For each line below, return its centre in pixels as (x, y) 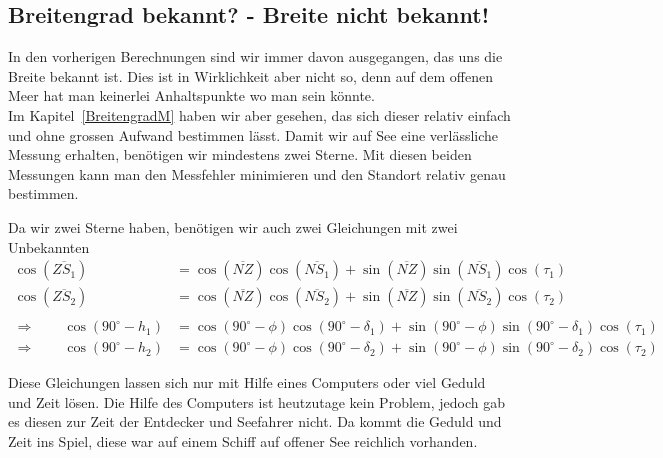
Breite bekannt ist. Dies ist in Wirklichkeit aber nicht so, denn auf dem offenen (250, 75)
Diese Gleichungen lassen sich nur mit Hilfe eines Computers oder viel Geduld (247, 382)
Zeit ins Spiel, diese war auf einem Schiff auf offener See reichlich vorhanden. (243, 441)
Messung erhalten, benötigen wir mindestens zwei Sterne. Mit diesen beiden (240, 154)
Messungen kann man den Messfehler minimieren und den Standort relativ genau (257, 173)
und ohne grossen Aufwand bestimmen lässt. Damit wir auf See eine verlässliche (253, 134)
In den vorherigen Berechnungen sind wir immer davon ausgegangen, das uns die (255, 56)
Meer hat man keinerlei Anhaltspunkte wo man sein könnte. (191, 95)
